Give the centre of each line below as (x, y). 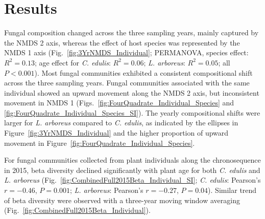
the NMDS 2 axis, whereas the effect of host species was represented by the (122, 42)
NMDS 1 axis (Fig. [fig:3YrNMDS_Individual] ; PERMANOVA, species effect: (126, 52)
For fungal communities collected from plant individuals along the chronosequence (132, 160)
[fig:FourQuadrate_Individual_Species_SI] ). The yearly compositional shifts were (132, 112)
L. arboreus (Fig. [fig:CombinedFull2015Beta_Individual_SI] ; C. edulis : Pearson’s (132, 180)
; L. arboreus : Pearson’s (106, 190)
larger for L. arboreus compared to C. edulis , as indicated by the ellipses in (121, 123)
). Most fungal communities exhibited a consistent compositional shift (143, 72)
